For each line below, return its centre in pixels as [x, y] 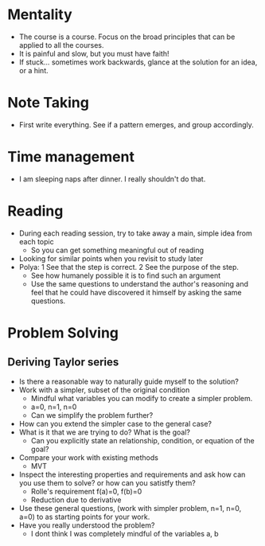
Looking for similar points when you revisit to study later [111, 258]
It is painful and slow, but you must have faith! [94, 53]
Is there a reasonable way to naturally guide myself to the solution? [129, 381]
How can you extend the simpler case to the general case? [115, 423]
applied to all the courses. [61, 45]
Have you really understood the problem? [87, 525]
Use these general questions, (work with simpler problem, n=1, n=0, [130, 508]
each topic [36, 241]
